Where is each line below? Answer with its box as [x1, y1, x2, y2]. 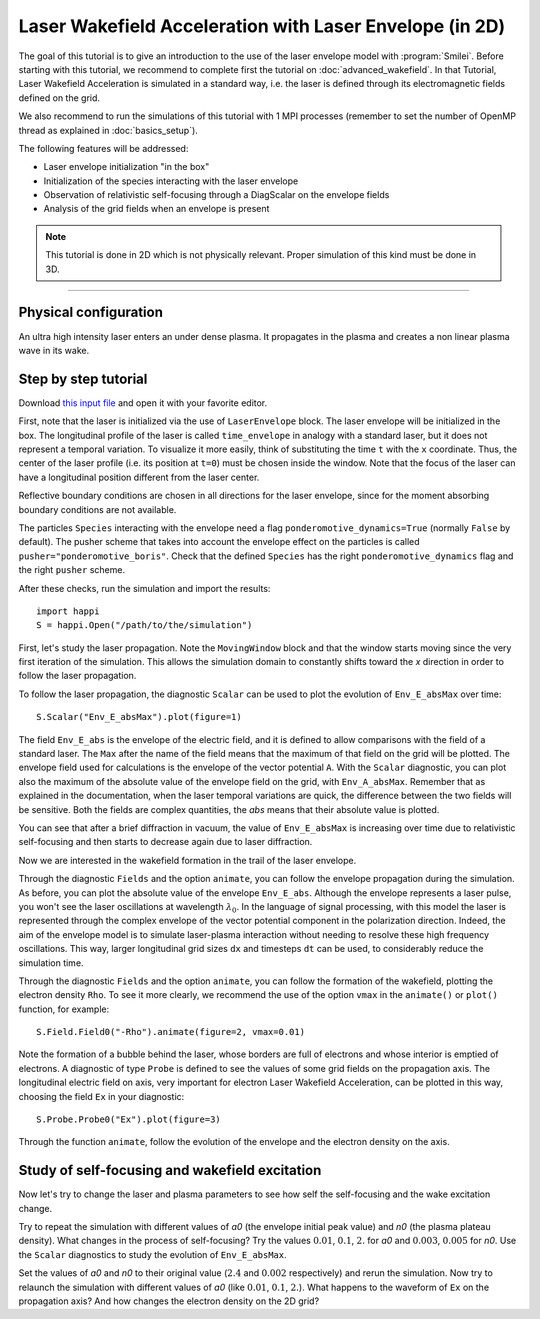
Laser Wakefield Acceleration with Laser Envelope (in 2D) [18, 15, 506, 37]
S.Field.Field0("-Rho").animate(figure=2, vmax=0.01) [36, 1026, 305, 1038]
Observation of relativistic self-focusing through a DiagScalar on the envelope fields [43, 189, 390, 201]
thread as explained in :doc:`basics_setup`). [18, 124, 199, 136]
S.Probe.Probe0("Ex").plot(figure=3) [36, 1114, 222, 1125]
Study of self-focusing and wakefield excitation [18, 1162, 322, 1179]
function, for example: [18, 1003, 110, 1015]
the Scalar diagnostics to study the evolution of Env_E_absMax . [18, 1248, 287, 1260]
